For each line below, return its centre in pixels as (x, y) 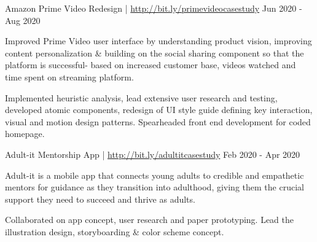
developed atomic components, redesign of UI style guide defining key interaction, (159, 110)
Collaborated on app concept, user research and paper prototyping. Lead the (150, 220)
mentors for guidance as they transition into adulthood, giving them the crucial (155, 187)
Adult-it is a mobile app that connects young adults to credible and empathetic (155, 175)
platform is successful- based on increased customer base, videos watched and (151, 65)
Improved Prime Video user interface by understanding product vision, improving (158, 41)
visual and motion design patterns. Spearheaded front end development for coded (158, 121)
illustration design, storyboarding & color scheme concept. (115, 231)
